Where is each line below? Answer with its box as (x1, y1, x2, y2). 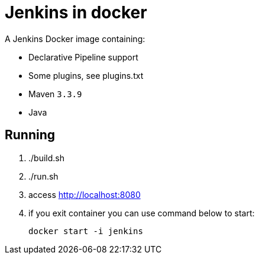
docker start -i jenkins (28, 226, 143, 236)
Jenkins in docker (5, 2, 147, 23)
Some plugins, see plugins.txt (28, 70, 144, 81)
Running (5, 127, 56, 143)
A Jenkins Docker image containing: (5, 33, 145, 44)
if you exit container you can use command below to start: (28, 207, 255, 218)
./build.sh (28, 152, 64, 163)
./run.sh (28, 171, 59, 181)
